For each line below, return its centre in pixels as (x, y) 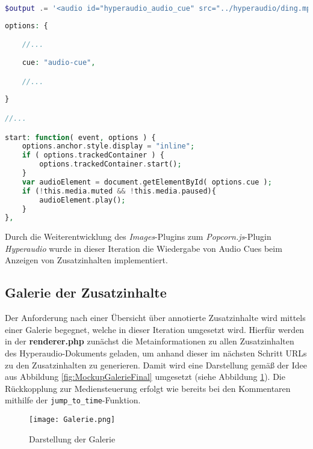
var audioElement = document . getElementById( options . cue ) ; (147, 182)
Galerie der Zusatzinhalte (86, 292)
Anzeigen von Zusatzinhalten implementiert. (86, 260)
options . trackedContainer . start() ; (110, 164)
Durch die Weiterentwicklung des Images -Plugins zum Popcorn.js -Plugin (138, 237)
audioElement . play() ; (82, 200)
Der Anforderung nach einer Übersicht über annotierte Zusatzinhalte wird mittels (155, 318)
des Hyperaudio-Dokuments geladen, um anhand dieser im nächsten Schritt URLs (156, 353)
